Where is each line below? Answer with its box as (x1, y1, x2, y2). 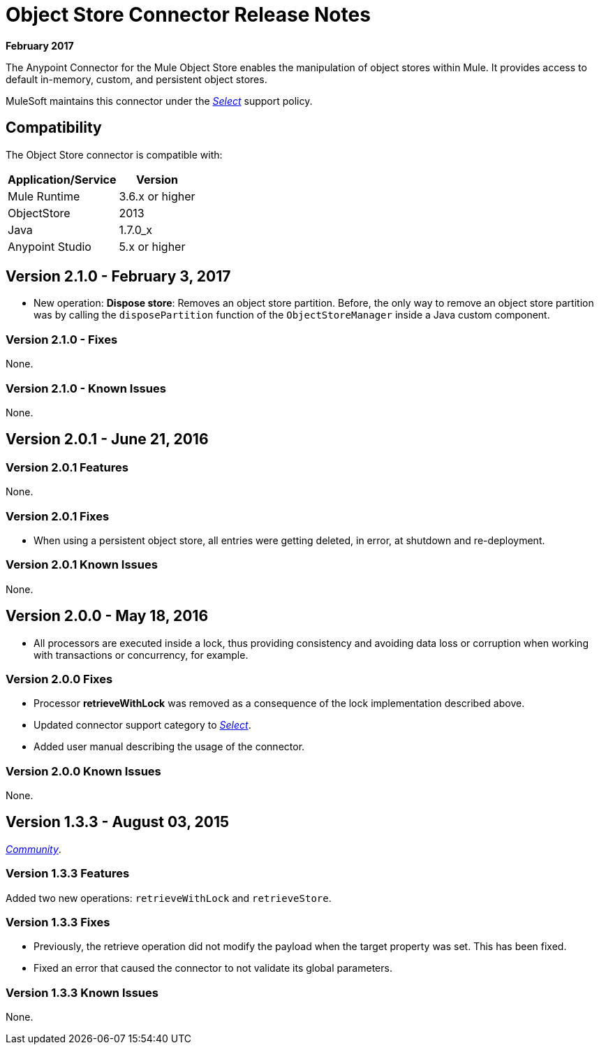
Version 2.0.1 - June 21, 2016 (6, 430, 209, 449)
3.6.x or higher (119, 189, 195, 203)
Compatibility (6, 119, 102, 137)
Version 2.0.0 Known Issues (6, 764, 161, 778)
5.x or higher (119, 239, 186, 254)
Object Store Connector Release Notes (6, 3, 371, 27)
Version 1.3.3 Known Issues (6, 985, 158, 1000)
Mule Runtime (8, 189, 80, 203)
